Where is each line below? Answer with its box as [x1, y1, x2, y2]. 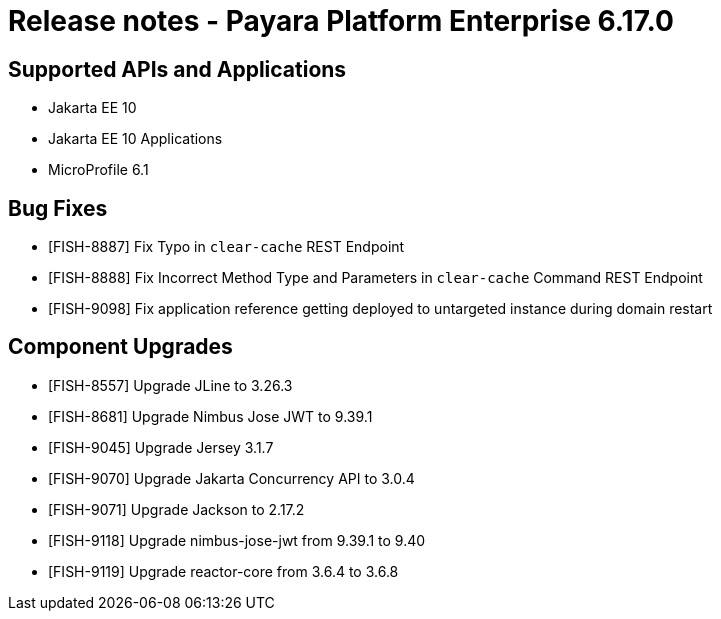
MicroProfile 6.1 [48, 161, 149, 179]
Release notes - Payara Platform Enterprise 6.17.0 [8, 4, 674, 38]
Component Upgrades [8, 334, 233, 360]
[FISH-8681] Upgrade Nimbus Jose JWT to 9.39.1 [48, 407, 373, 425]
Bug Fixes [8, 195, 108, 221]
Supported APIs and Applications [8, 56, 347, 82]
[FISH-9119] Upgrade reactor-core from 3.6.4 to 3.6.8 [48, 562, 399, 580]
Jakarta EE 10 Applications [48, 130, 223, 148]
